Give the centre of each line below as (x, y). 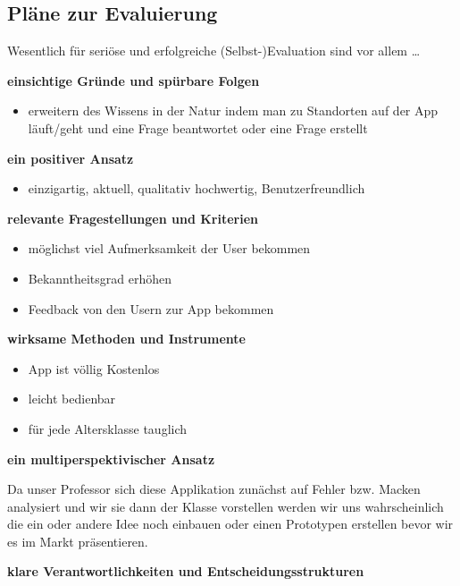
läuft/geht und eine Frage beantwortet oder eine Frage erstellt (198, 127)
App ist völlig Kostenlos (94, 368)
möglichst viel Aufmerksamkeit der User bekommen (169, 248)
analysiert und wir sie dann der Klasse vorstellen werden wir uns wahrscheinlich (226, 506)
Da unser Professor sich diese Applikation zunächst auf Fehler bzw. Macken (214, 489)
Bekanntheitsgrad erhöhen (100, 278)
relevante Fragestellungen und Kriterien (133, 218)
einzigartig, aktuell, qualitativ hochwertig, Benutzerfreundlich (197, 188)
